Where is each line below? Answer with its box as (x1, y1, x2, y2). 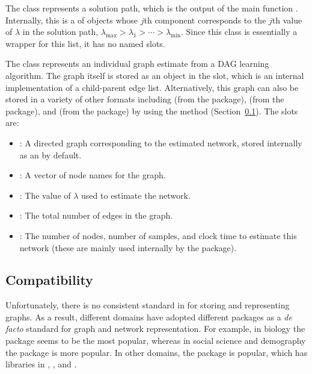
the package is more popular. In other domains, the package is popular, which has (5, 346, 308, 358)
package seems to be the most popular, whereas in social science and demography (5, 334, 306, 347)
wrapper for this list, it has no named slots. (5, 37, 165, 49)
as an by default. (19, 148, 82, 161)
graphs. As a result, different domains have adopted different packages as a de (5, 310, 292, 323)
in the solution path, (22, 25, 99, 38)
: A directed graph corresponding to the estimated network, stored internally (19, 136, 302, 149)
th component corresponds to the (144, 13, 266, 26)
